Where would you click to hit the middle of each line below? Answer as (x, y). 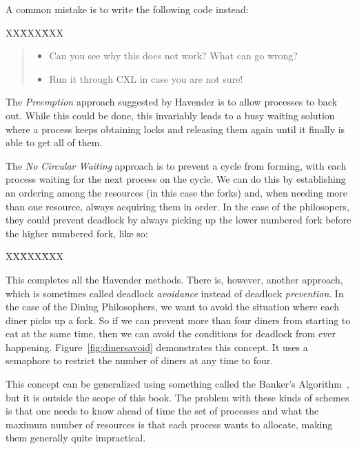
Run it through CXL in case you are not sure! (146, 78)
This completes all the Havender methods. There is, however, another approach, (174, 279)
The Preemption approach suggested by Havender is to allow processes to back (172, 102)
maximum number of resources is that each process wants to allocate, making (169, 424)
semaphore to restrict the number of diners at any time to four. (140, 360)
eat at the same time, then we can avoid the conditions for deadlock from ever (171, 333)
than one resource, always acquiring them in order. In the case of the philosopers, (177, 206)
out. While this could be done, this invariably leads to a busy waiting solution (170, 115)
